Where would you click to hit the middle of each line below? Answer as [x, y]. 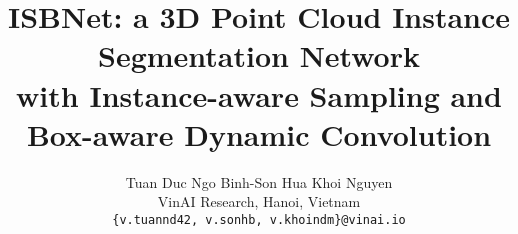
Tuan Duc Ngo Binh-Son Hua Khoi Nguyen [259, 181]
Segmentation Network [259, 55]
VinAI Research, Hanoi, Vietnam [259, 201]
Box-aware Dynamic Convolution [259, 133]
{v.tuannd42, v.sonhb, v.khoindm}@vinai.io [259, 219]
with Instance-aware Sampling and [259, 94]
